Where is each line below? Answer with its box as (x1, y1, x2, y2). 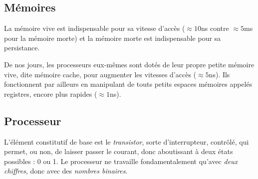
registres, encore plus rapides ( (4, 88, 97, 99)
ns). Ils (209, 69, 230, 79)
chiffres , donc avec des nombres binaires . (4, 166, 128, 176)
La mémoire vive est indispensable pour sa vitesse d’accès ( (4, 23, 185, 33)
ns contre (201, 23, 229, 33)
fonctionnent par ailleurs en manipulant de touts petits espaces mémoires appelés (4, 79, 253, 89)
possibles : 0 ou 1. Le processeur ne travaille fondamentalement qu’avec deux (4, 156, 238, 166)
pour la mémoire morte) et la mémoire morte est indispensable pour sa (4, 32, 221, 43)
